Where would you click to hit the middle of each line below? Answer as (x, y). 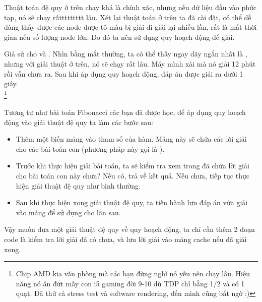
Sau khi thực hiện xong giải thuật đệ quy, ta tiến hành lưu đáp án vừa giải (132, 202)
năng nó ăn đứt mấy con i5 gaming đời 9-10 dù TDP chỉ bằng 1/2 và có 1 (130, 283)
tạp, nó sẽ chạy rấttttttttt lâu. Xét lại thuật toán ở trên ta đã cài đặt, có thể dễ (128, 17)
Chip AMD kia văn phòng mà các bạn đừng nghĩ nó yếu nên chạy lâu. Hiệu (133, 274)
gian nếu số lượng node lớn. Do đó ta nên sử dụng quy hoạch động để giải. (119, 37)
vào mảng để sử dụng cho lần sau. (68, 212)
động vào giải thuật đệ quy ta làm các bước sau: (79, 122)
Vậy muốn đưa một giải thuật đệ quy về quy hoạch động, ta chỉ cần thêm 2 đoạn (129, 229)
